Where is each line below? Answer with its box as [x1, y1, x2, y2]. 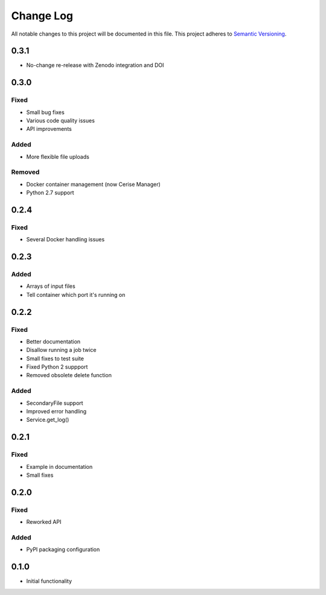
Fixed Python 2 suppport [26, 363, 88, 371]
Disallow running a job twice [26, 346, 97, 354]
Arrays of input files [26, 282, 75, 290]
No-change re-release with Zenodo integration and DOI [26, 62, 164, 69]
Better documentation [26, 338, 81, 345]
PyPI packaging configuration [26, 546, 100, 553]
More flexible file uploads [26, 153, 90, 160]
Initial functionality [26, 577, 72, 585]
